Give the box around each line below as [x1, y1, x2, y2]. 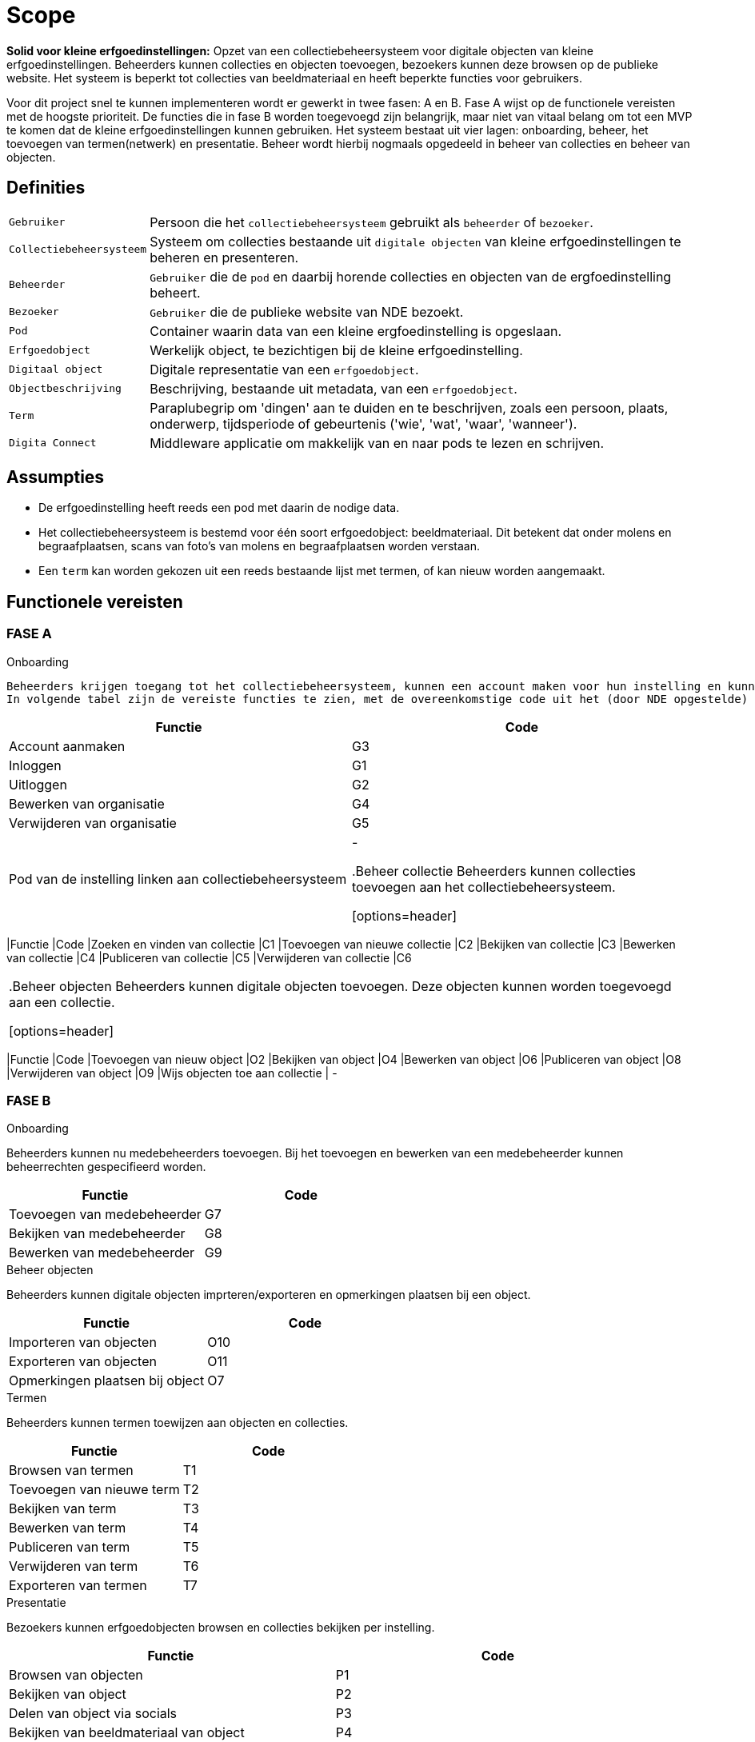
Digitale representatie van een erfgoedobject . [150, 361, 419, 378]
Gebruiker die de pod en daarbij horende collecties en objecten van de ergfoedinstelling [150, 268, 672, 285]
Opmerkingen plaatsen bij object [9, 1372, 205, 1389]
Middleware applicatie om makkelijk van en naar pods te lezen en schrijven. [150, 434, 605, 451]
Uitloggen [9, 776, 67, 793]
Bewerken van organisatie [9, 795, 165, 812]
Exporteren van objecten [9, 1353, 157, 1370]
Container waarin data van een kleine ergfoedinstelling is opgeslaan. [150, 322, 561, 339]
